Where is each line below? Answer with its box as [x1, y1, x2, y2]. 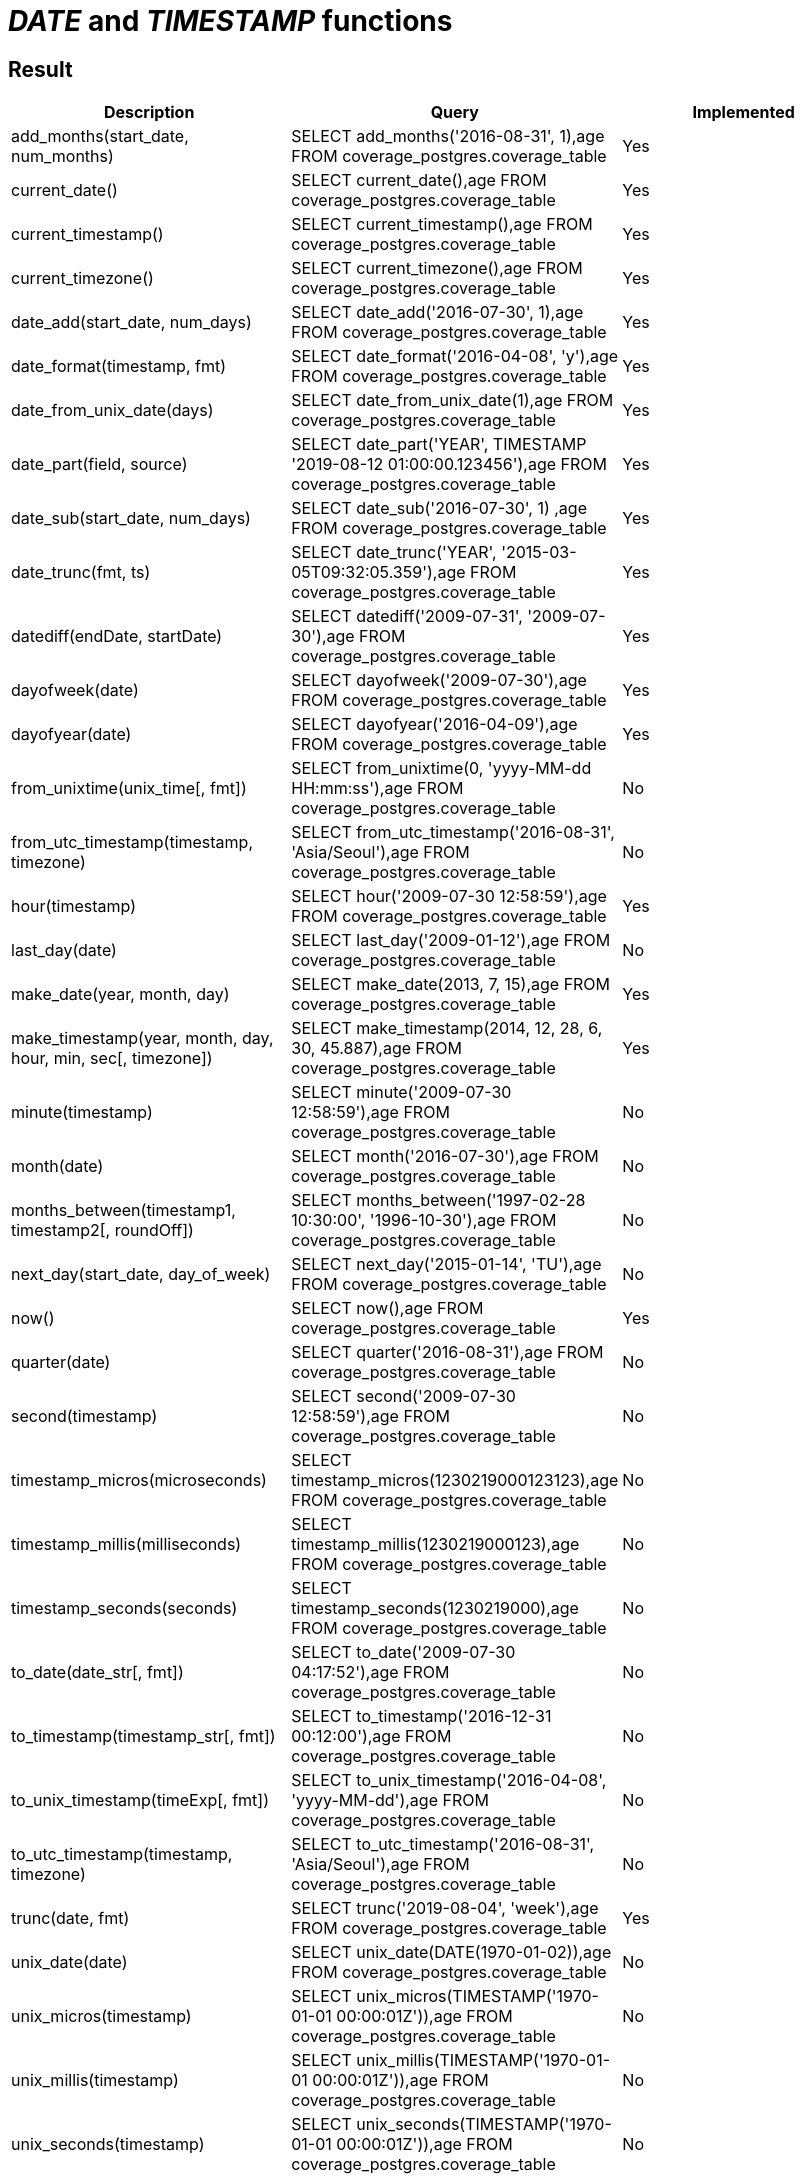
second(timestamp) [11, 1406, 158, 1427]
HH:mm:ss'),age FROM [291, 778, 464, 799]
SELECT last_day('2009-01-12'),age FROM [291, 930, 611, 951]
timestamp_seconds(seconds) [11, 1598, 238, 1619]
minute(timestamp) [11, 1102, 153, 1123]
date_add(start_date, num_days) [11, 312, 252, 333]
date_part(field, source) [11, 454, 188, 475]
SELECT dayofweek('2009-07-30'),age [291, 670, 587, 691]
